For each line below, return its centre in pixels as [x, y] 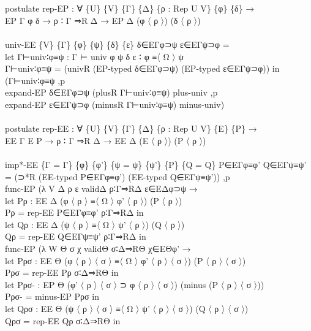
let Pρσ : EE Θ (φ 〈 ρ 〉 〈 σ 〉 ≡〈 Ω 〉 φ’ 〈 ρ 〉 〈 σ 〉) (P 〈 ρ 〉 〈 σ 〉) [126, 260]
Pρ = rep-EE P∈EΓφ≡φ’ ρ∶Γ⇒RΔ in [74, 212]
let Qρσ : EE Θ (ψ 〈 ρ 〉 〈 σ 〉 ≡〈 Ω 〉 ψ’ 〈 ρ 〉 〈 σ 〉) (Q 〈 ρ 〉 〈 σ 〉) [127, 309]
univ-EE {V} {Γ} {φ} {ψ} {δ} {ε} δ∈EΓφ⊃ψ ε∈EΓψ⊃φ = [117, 44]
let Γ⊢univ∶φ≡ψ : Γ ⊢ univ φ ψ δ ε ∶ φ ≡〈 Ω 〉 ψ [95, 56]
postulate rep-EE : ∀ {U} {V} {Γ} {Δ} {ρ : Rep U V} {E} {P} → [131, 128]
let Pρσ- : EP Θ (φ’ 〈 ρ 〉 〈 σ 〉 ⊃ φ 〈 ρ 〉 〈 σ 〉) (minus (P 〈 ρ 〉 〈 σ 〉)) [135, 284]
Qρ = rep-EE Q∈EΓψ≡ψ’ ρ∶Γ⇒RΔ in [76, 236]
